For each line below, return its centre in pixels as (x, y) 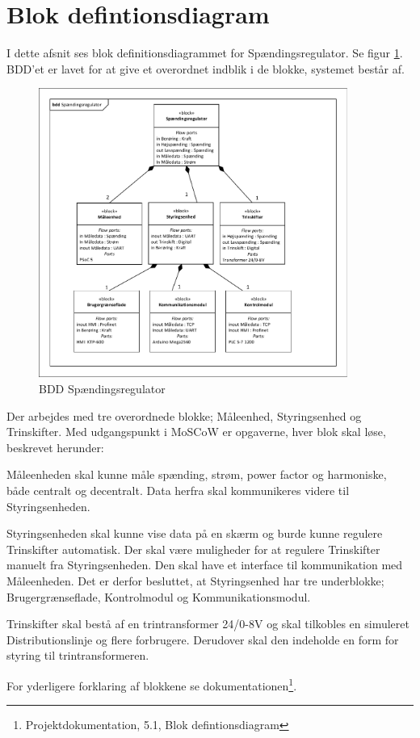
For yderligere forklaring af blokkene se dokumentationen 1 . (152, 684)
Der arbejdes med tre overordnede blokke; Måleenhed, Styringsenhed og (184, 415)
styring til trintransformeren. (78, 655)
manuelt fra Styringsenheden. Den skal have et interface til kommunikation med (205, 565)
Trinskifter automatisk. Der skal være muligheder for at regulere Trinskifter (193, 549)
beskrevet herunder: (55, 447)
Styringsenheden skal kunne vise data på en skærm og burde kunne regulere (195, 533)
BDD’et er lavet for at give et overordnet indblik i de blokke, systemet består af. (206, 68)
